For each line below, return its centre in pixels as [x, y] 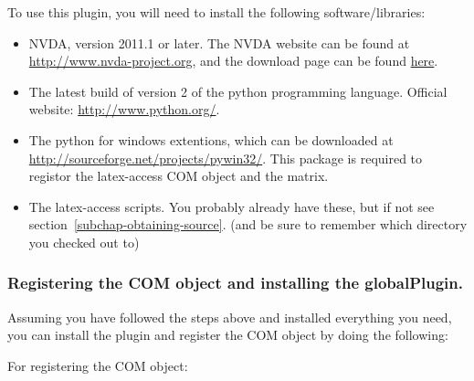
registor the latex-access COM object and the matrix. [179, 176]
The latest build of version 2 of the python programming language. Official [238, 91]
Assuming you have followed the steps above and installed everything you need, [230, 317]
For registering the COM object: [98, 365]
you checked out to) [84, 242]
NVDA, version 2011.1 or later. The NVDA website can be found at [219, 42]
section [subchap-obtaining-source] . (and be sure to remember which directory [248, 224]
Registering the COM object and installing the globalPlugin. [236, 283]
